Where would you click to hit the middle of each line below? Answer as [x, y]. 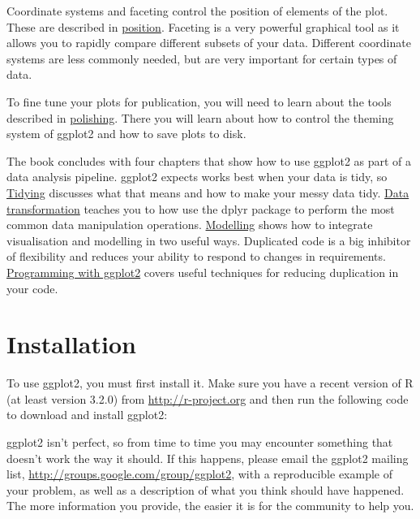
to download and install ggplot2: [87, 415]
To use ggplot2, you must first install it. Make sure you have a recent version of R [210, 383]
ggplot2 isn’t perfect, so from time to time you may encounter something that [200, 442]
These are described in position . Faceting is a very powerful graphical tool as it [203, 26]
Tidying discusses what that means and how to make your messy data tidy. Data [208, 192]
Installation [71, 344]
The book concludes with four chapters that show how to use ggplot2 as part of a [209, 160]
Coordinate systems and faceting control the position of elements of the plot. [197, 11]
